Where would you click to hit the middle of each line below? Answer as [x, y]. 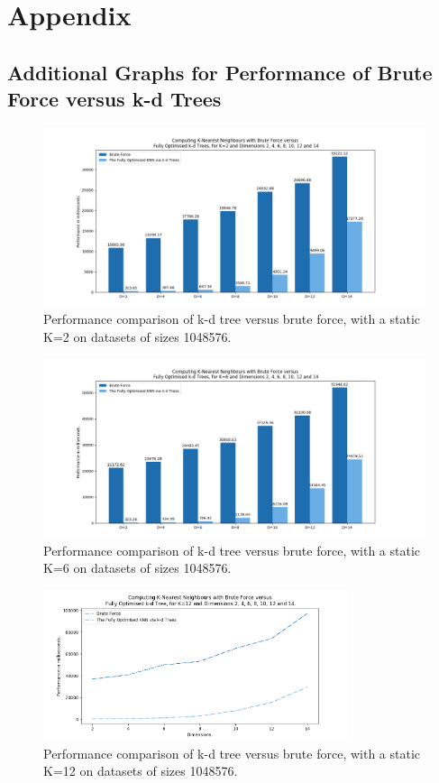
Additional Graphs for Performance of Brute [220, 72]
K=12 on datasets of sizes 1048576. [141, 771]
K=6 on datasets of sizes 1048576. [137, 568]
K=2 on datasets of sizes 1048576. [137, 337]
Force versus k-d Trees [114, 99]
